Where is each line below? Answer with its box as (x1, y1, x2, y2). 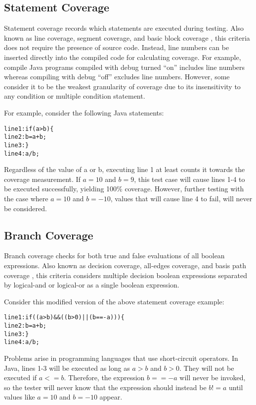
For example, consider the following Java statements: (4, 107, 164, 117)
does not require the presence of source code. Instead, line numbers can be (4, 42, 229, 53)
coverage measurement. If (4, 174, 81, 184)
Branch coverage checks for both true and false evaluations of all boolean (4, 250, 225, 261)
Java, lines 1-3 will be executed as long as (4, 362, 130, 373)
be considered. (4, 203, 47, 213)
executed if (4, 372, 37, 383)
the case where (4, 193, 48, 203)
